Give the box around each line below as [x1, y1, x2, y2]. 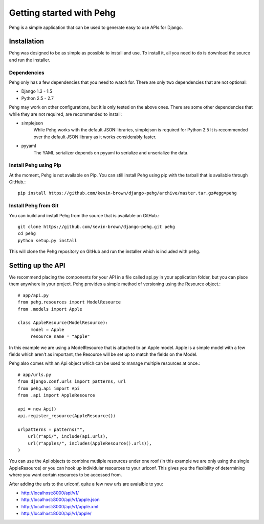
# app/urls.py [18, 372, 51, 377]
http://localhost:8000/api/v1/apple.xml [21, 503, 99, 509]
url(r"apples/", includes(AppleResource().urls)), [27, 440, 152, 446]
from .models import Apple [18, 306, 83, 312]
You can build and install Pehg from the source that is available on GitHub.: [9, 212, 160, 218]
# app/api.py [18, 292, 49, 298]
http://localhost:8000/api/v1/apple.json [21, 497, 100, 502]
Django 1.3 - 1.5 [21, 88, 52, 94]
